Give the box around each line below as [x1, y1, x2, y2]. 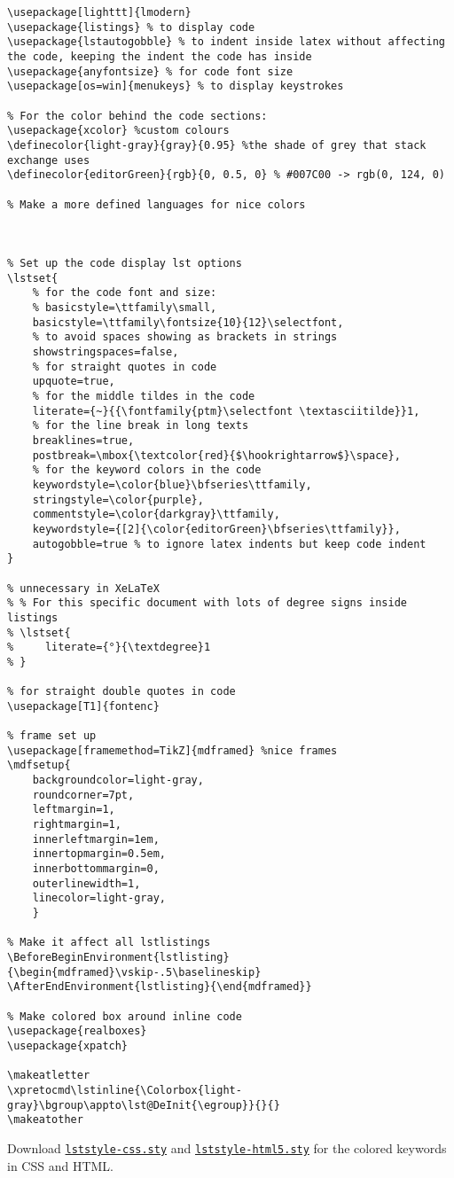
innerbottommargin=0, [32, 862, 160, 876]
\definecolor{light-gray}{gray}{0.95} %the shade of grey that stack [7, 138, 427, 152]
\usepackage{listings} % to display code [7, 20, 255, 34]
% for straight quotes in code [32, 360, 217, 373]
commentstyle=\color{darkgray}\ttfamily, [32, 508, 280, 521]
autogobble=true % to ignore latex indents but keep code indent [32, 537, 427, 550]
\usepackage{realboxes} [7, 1025, 147, 1038]
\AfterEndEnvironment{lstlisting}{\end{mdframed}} [7, 980, 312, 994]
